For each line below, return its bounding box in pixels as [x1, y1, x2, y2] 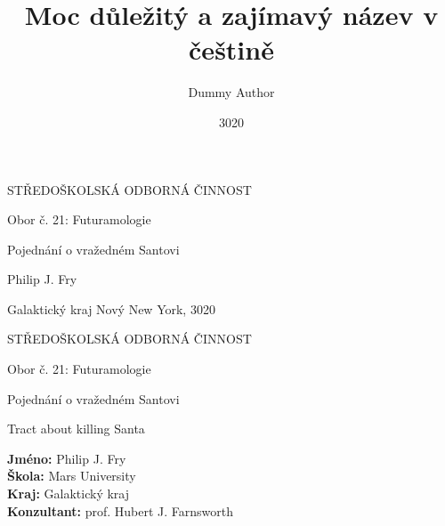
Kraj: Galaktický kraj [7, 484, 130, 503]
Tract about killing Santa [7, 419, 145, 438]
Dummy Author [188, 83, 275, 101]
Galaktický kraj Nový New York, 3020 [7, 299, 215, 318]
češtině [189, 31, 274, 68]
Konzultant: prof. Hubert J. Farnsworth [7, 501, 234, 520]
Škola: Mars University [7, 466, 136, 485]
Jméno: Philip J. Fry [7, 449, 126, 467]
